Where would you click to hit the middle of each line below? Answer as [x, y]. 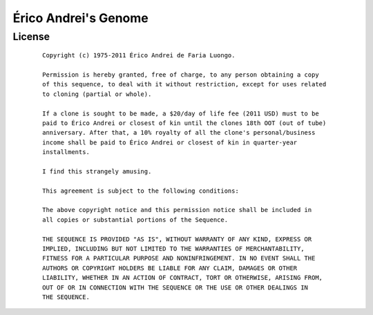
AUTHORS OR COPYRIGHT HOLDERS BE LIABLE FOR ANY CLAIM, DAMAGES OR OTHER [170, 268]
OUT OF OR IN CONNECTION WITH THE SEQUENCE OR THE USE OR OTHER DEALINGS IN [175, 287]
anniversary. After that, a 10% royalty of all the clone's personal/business [179, 133]
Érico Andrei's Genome [80, 18]
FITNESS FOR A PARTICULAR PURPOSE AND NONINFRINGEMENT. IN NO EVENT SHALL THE [179, 258]
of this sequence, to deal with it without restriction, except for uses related [184, 84]
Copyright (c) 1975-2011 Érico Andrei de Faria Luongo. [139, 56]
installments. [66, 152]
